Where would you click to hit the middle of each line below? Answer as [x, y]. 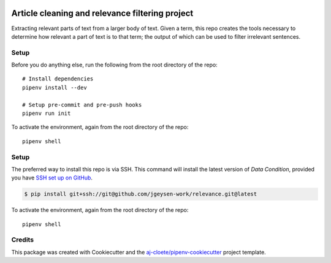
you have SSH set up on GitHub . [52, 178]
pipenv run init [47, 113]
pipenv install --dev [55, 87]
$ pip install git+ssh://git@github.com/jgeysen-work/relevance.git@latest [141, 194]
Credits [22, 240]
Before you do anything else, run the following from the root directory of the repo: [114, 65]
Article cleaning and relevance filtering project [102, 13]
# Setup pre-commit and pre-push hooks [82, 105]
